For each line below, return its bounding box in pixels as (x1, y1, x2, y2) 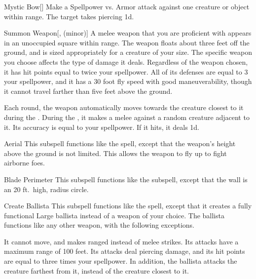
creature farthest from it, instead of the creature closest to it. (4, 265, 189, 276)
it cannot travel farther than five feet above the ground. (4, 85, 173, 96)
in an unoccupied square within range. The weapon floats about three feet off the (4, 37, 250, 47)
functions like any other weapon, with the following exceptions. (4, 220, 194, 230)
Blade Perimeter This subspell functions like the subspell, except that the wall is (4, 174, 248, 184)
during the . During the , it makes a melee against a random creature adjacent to (4, 112, 250, 122)
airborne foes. (4, 158, 45, 168)
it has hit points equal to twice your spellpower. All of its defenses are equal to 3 (4, 66, 248, 77)
